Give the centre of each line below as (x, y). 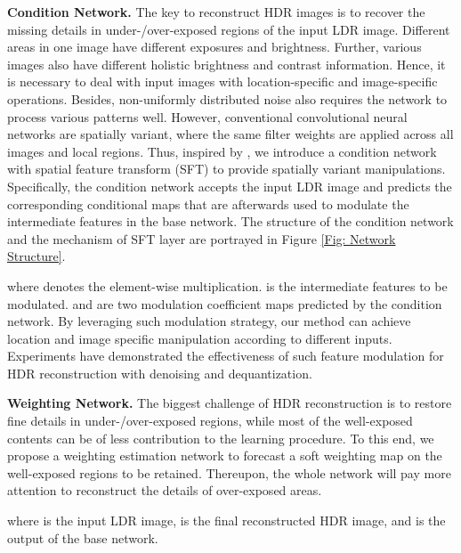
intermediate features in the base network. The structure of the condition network (230, 221)
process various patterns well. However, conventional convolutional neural (207, 116)
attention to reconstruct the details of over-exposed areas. (165, 490)
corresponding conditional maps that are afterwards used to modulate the (208, 203)
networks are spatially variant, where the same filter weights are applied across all (230, 134)
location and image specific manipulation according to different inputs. (200, 338)
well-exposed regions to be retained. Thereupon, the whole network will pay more (229, 472)
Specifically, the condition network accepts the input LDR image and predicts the (230, 186)
